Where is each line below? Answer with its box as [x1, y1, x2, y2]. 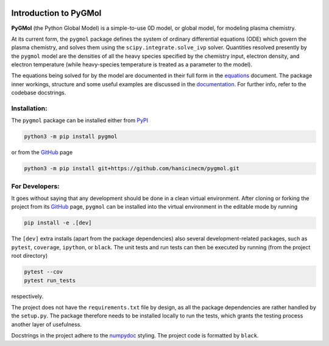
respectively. [11, 292, 44, 300]
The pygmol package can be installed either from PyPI [11, 117, 149, 124]
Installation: [11, 104, 48, 112]
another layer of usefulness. [11, 320, 82, 328]
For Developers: [11, 182, 60, 190]
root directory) [11, 252, 48, 260]
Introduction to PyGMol [11, 8, 102, 18]
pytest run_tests [24, 277, 76, 284]
